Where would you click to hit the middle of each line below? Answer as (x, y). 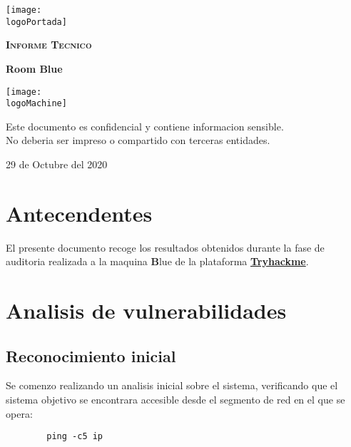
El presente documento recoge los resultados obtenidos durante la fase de (165, 247)
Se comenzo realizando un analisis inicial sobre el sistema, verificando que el (172, 385)
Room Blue (34, 68)
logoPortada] (36, 22)
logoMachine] (36, 104)
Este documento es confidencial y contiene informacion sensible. (145, 126)
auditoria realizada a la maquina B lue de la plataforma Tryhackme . (157, 261)
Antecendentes (79, 213)
